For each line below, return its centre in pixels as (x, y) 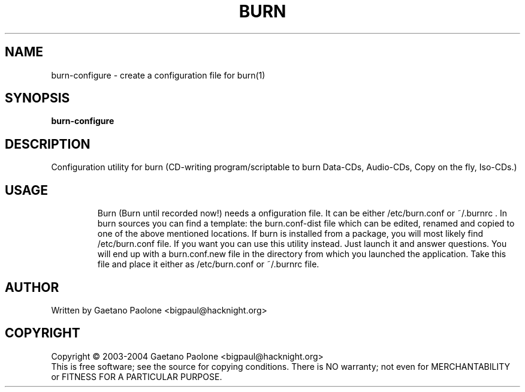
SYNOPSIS (37, 98)
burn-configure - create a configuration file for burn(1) (158, 75)
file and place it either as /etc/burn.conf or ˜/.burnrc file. (208, 264)
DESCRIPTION (48, 144)
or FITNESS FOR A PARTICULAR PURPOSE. (137, 376)
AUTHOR (32, 287)
